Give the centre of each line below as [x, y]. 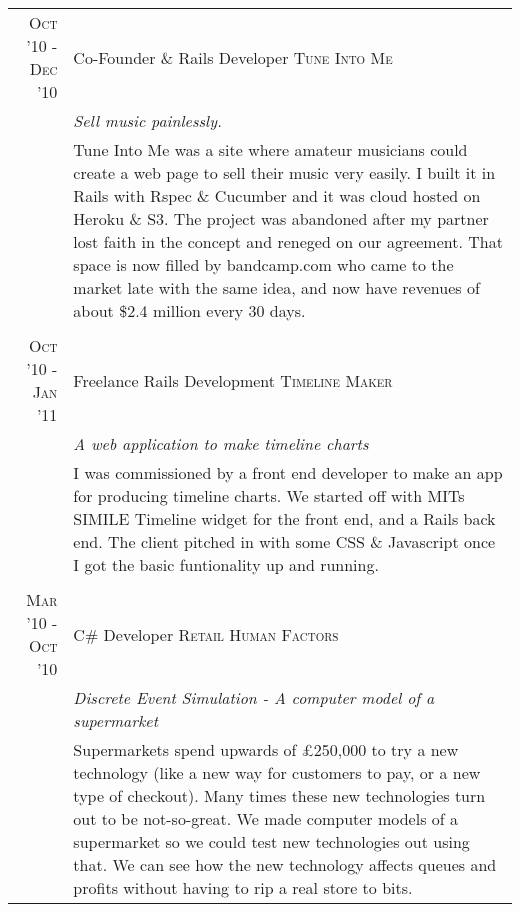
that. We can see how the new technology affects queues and [285, 864]
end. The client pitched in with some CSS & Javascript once [284, 541]
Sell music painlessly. [147, 120]
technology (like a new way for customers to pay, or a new [277, 772]
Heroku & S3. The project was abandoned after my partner [281, 218]
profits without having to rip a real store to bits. [243, 887]
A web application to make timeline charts [221, 443]
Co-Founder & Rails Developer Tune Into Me [233, 57]
